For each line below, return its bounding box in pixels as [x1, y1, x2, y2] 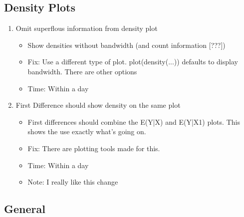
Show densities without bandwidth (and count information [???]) [27, 39, 226, 50]
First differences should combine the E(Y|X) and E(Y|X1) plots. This [27, 116, 240, 127]
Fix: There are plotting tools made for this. [27, 143, 160, 153]
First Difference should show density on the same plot [15, 100, 181, 110]
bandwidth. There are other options [27, 66, 137, 76]
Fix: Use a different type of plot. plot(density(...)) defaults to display [27, 56, 238, 67]
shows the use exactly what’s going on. [27, 126, 146, 137]
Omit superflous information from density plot [15, 23, 158, 33]
